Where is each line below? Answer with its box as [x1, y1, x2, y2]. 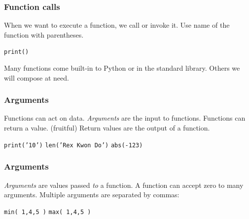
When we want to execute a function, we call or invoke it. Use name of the [4, 20, 230, 30]
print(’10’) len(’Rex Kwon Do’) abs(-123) [4, 141, 143, 149]
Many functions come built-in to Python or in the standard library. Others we [4, 63, 240, 73]
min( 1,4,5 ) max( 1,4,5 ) [4, 208, 91, 216]
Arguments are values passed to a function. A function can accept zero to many [4, 179, 244, 190]
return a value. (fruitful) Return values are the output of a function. [4, 123, 210, 133]
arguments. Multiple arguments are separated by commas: [4, 189, 179, 200]
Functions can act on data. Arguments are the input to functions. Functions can [4, 113, 246, 123]
